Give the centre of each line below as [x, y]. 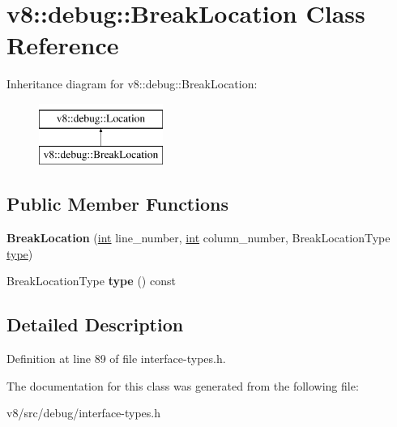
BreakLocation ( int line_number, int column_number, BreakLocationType [198, 238]
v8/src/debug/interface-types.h [84, 413]
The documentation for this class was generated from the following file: [183, 385]
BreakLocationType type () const [91, 281]
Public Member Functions [117, 204]
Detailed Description [95, 325]
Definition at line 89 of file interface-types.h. [116, 359]
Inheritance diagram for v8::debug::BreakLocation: [132, 84]
